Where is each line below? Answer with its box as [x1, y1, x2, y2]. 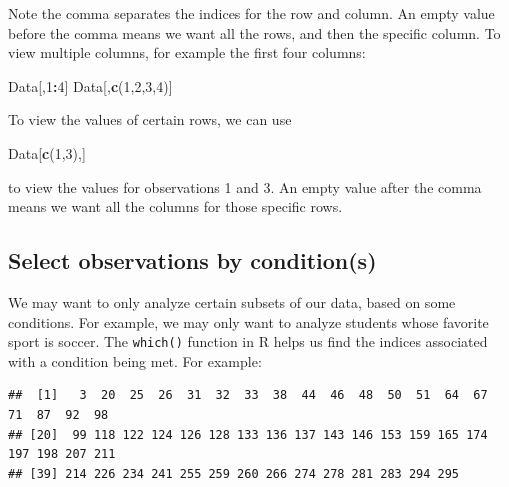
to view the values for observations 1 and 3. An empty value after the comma [8, 176, 482, 197]
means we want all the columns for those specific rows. [8, 196, 343, 217]
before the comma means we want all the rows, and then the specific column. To [8, 22, 501, 43]
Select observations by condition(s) [8, 245, 377, 276]
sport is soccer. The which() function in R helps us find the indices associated [8, 331, 488, 352]
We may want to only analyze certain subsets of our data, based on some [8, 291, 456, 312]
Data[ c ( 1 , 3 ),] [8, 142, 86, 163]
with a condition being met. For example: [8, 350, 262, 371]
